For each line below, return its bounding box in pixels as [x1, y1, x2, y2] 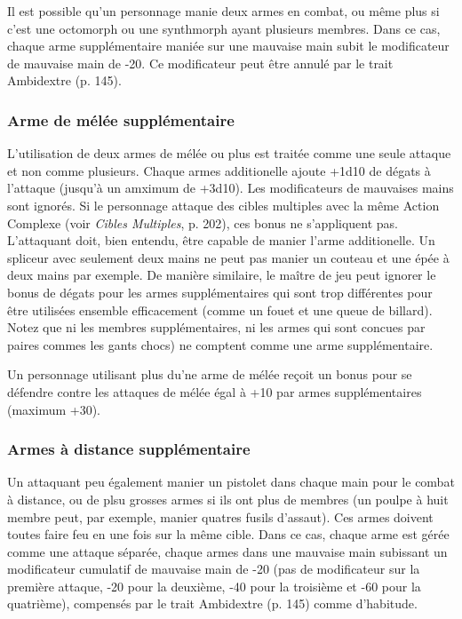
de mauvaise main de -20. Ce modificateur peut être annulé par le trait [7, 53, 394, 72]
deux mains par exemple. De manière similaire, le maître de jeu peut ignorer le [7, 266, 436, 284]
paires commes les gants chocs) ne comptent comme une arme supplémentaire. [7, 335, 434, 353]
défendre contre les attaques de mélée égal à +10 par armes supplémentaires [7, 382, 422, 401]
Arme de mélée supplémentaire [7, 108, 235, 131]
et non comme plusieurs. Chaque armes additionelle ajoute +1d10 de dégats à [7, 161, 431, 179]
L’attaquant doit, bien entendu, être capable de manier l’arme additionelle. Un [7, 231, 435, 250]
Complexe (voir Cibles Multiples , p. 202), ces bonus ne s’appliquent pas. [7, 213, 399, 232]
